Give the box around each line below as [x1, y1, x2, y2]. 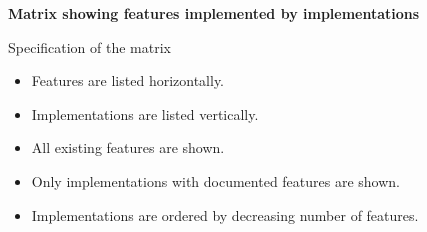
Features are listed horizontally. [31, 70, 225, 91]
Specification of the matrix [8, 36, 172, 57]
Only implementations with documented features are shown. [31, 170, 400, 191]
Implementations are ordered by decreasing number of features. [31, 204, 419, 225]
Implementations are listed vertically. [31, 103, 259, 124]
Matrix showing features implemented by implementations [8, 3, 420, 23]
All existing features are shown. [31, 137, 225, 158]
